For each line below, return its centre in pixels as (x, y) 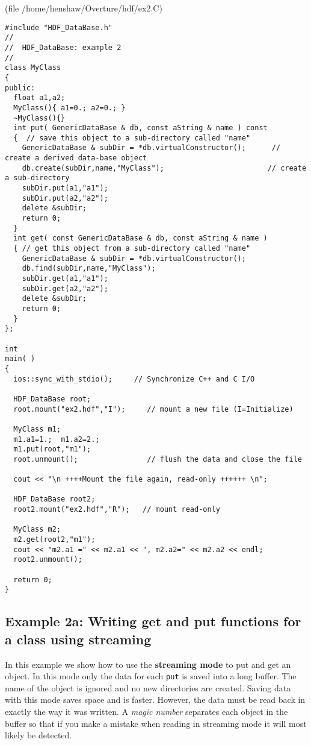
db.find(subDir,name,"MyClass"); (89, 269)
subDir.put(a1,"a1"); (65, 188)
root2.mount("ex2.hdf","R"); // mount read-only (117, 510)
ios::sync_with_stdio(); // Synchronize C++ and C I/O (134, 379)
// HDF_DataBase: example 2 (63, 47)
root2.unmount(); (48, 560)
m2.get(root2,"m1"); (54, 540)
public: (20, 88)
